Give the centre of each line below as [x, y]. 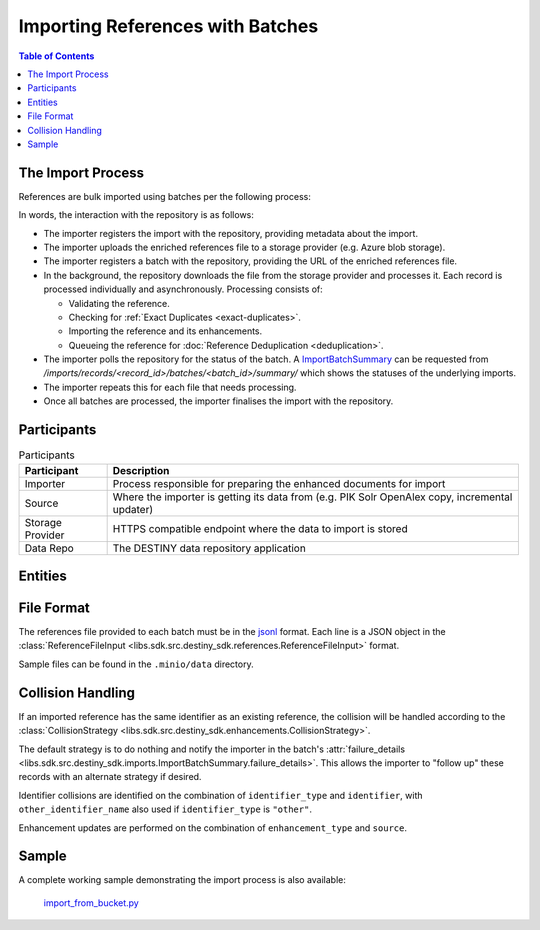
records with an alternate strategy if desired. [110, 777]
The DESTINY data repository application [209, 548]
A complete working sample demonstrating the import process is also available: [182, 880]
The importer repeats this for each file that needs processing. [170, 387]
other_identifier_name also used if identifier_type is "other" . [165, 809]
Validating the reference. [119, 303]
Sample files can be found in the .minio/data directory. [136, 664]
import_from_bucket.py [91, 902]
